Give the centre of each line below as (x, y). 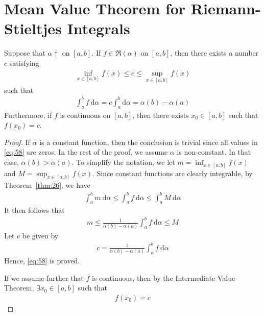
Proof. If (17, 142)
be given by (40, 235)
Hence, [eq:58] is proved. (42, 261)
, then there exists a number (214, 53)
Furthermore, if (28, 115)
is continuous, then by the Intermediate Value (163, 277)
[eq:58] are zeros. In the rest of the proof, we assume (86, 152)
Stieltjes (33, 28)
